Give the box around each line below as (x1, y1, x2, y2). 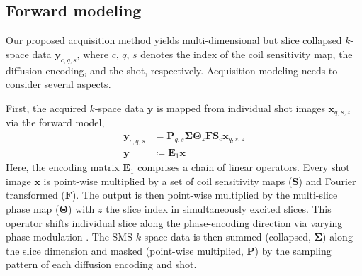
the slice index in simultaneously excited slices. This (106, 201, 332, 216)
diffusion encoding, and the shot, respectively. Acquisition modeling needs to (6, 62, 338, 77)
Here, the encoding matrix (6, 160, 120, 175)
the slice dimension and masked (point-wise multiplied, (6, 243, 244, 258)
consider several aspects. (6, 77, 111, 92)
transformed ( (6, 187, 65, 202)
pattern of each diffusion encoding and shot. (6, 257, 197, 272)
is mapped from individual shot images (157, 100, 325, 115)
